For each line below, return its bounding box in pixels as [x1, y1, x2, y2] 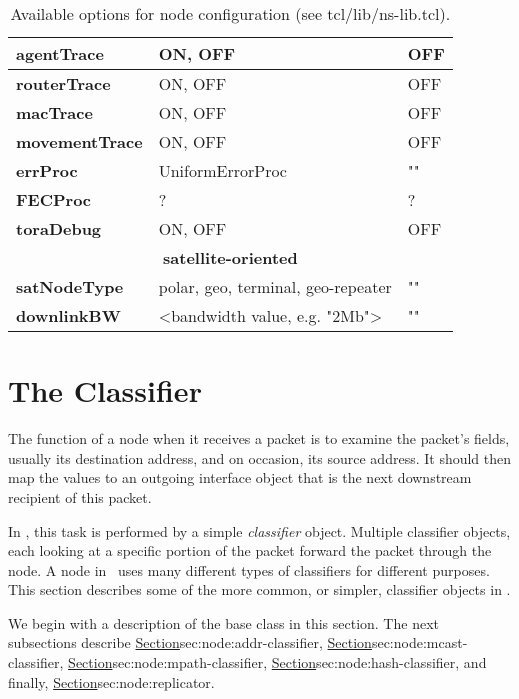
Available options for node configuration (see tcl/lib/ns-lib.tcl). [10, 2, 451, 25]
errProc [16, 159, 78, 182]
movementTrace [16, 130, 143, 153]
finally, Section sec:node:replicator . [8, 671, 215, 692]
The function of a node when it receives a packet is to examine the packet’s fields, [8, 428, 510, 449]
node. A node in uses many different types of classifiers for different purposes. [8, 559, 490, 580]
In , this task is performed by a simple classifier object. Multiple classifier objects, [8, 520, 511, 541]
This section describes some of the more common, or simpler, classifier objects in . [8, 579, 511, 600]
